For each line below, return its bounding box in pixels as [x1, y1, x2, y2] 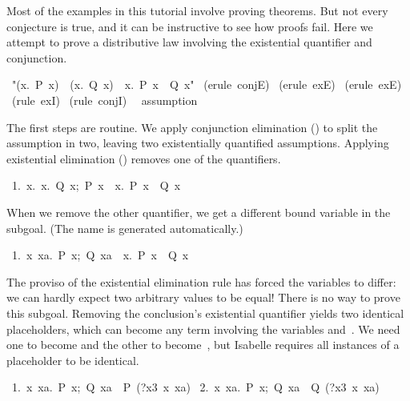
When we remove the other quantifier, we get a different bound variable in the [6, 203, 391, 220]
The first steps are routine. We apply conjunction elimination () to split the [6, 118, 378, 135]
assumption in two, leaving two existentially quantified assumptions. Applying [6, 134, 389, 151]
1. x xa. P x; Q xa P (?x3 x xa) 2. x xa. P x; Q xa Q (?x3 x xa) [11, 379, 380, 395]
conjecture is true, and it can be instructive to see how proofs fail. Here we [6, 18, 373, 34]
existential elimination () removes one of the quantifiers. [6, 150, 281, 166]
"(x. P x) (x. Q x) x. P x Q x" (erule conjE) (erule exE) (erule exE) [11, 76, 402, 93]
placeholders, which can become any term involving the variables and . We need [6, 320, 400, 337]
